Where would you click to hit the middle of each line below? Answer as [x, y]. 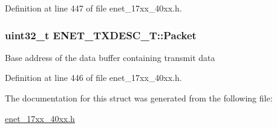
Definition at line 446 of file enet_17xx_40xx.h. [93, 78]
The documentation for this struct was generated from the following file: [139, 98]
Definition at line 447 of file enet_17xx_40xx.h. [93, 8]
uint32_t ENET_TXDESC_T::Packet [101, 35]
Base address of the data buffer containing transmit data [110, 57]
